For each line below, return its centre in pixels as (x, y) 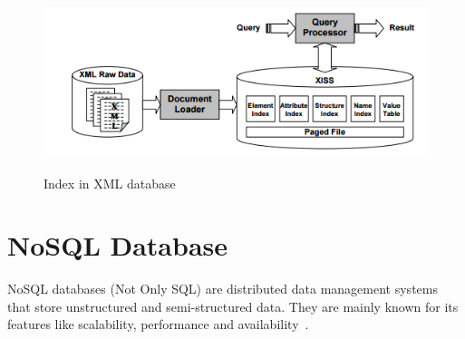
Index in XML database (110, 183)
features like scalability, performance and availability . (158, 324)
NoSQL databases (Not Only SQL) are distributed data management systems (223, 289)
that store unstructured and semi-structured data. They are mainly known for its (233, 306)
